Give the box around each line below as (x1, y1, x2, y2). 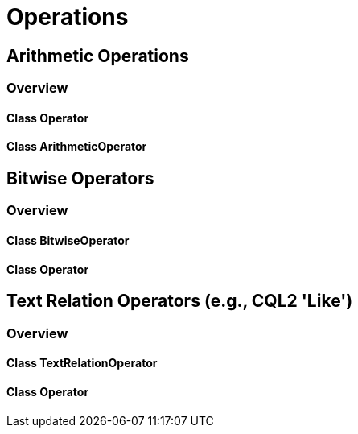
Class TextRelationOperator (6, 356, 158, 370)
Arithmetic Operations (6, 45, 189, 66)
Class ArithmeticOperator (6, 139, 147, 154)
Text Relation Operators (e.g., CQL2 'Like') (6, 291, 353, 312)
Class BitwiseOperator (6, 234, 130, 248)
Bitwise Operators (6, 168, 154, 188)
